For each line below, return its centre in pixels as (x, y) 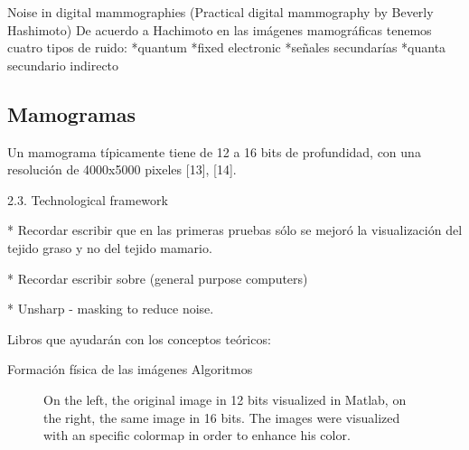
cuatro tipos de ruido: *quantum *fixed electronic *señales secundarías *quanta (227, 47)
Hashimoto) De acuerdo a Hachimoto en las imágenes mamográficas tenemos (220, 29)
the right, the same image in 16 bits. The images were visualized (222, 417)
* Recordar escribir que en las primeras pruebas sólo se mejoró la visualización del (235, 230)
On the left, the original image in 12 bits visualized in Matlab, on (225, 399)
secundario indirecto (63, 65)
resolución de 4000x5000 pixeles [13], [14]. (122, 169)
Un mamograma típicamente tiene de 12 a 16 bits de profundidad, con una (214, 151)
